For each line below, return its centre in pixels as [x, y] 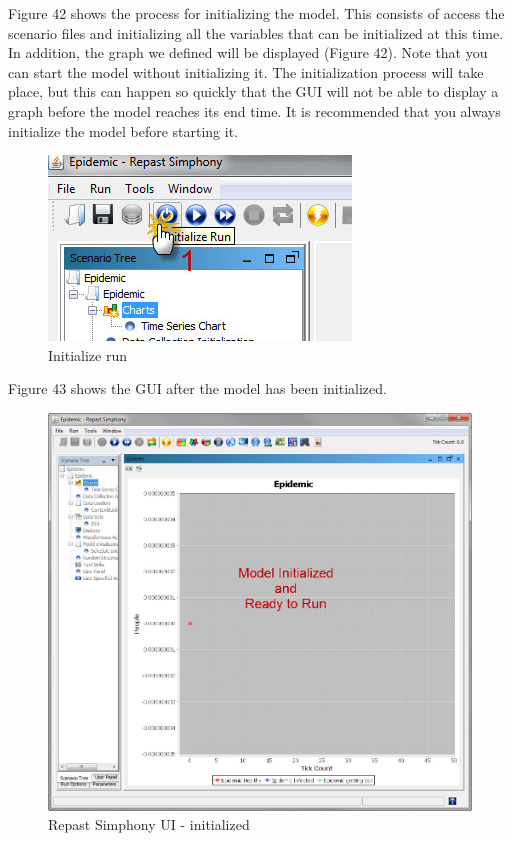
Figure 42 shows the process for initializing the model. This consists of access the [256, 13]
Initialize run [88, 354]
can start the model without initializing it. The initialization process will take [246, 71]
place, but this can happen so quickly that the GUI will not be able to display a [253, 91]
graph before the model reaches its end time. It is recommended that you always [254, 110]
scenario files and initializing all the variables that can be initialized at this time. [256, 32]
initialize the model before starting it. [123, 130]
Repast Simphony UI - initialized [149, 824]
